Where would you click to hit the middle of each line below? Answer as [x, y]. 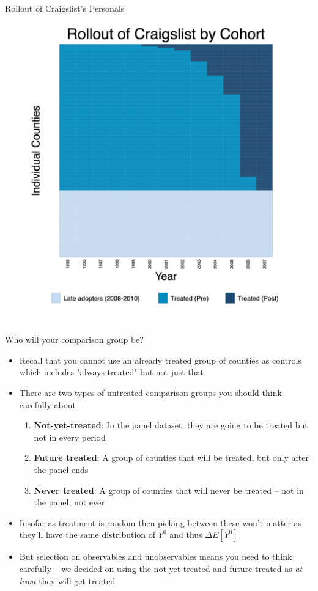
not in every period [70, 437]
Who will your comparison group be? [74, 340]
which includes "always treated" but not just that [112, 372]
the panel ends [61, 469]
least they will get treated [67, 580]
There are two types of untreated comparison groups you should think [150, 392]
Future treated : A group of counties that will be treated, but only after [171, 457]
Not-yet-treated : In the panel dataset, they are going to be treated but [171, 425]
